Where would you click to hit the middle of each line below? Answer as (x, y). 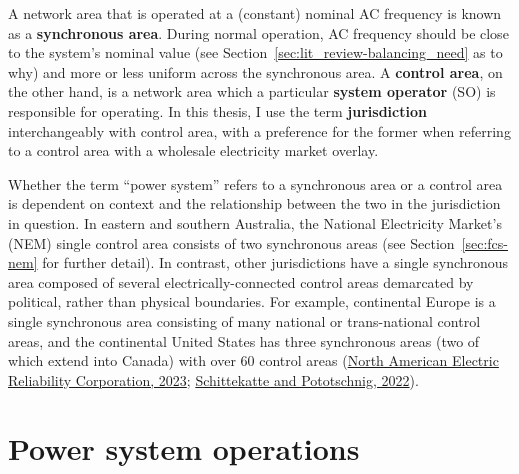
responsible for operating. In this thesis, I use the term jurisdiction (217, 110)
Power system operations (184, 448)
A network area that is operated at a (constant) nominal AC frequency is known (255, 13)
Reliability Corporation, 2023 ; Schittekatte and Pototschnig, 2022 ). (213, 379)
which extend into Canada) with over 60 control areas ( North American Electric (253, 360)
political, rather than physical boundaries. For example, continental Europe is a (252, 301)
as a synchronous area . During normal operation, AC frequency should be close (258, 32)
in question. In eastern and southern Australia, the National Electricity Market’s (255, 222)
